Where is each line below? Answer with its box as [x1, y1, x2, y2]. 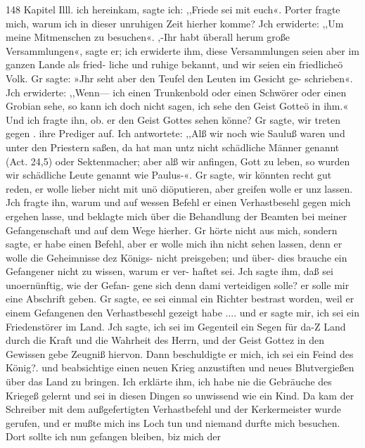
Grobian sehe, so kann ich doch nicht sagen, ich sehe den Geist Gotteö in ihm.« [6, 98, 349, 113]
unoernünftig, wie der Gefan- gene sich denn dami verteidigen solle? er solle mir [6, 277, 350, 292]
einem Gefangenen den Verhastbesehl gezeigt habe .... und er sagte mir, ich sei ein [6, 305, 359, 320]
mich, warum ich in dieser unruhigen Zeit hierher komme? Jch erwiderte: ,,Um [6, 15, 344, 30]
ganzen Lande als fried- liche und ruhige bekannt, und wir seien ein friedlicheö [6, 57, 343, 72]
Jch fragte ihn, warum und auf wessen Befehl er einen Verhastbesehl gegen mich [6, 195, 351, 210]
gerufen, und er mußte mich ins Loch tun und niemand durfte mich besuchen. [6, 415, 340, 430]
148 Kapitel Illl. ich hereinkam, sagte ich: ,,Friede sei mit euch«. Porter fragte [6, 2, 340, 16]
